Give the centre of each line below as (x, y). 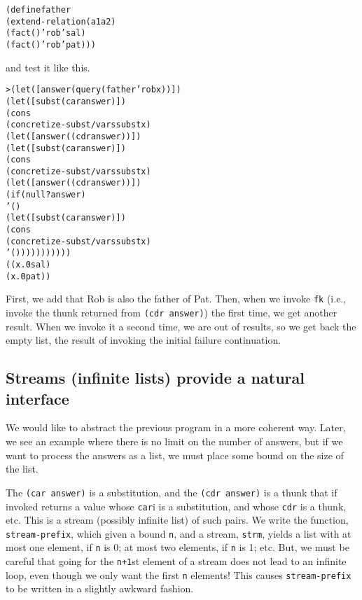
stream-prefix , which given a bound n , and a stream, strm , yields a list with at (179, 533)
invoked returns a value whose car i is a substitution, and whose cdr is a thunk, (176, 506)
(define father (39, 10)
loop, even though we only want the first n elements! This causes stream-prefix (179, 574)
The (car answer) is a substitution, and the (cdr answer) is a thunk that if (172, 492)
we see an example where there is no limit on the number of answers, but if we (174, 441)
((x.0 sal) (28, 265)
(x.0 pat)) (28, 276)
